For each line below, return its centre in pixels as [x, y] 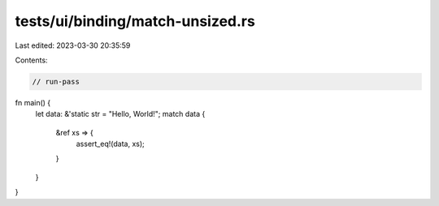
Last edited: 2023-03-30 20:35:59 [73, 45]
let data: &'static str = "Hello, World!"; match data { [120, 114]
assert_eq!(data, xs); [111, 144]
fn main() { [33, 102]
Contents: [31, 60]
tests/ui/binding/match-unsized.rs [135, 21]
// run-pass [56, 82]
